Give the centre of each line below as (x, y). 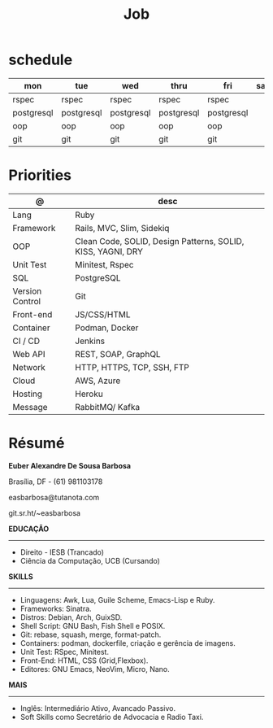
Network (29, 367)
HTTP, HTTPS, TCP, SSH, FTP (132, 367)
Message (30, 407)
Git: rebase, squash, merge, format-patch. (91, 634)
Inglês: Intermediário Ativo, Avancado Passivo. (98, 708)
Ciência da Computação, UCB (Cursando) (90, 560)
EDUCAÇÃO (29, 529)
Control (27, 301)
